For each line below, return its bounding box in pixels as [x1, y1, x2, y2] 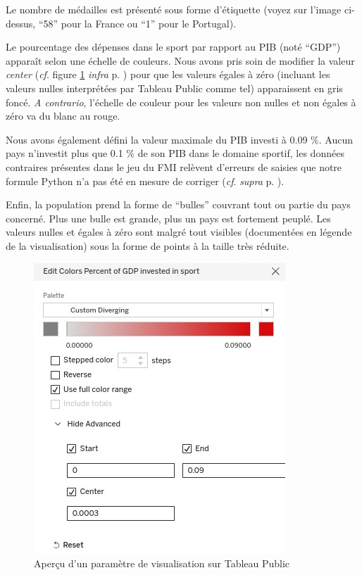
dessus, [6, 15, 36, 30]
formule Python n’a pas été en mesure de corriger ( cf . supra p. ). [6, 173, 285, 188]
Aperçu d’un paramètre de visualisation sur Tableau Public [34, 556, 290, 571]
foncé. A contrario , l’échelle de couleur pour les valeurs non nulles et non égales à [6, 94, 356, 109]
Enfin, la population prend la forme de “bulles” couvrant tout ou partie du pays [6, 197, 351, 212]
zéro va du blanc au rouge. [6, 108, 120, 123]
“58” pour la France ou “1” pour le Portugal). [38, 15, 237, 30]
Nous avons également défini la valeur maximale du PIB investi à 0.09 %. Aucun [6, 132, 353, 146]
